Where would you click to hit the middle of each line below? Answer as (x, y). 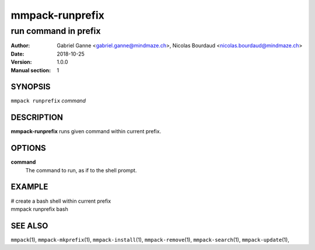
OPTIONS (28, 148)
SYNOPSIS (31, 87)
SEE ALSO (29, 226)
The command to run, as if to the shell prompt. (81, 170)
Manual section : (31, 70)
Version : (21, 62)
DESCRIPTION (37, 118)
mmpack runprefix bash (39, 209)
